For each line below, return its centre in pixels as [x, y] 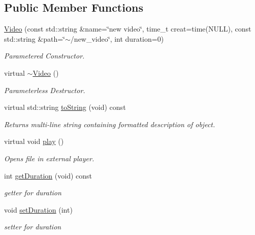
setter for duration [33, 227]
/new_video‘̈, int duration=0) [117, 38]
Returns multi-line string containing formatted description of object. [110, 124]
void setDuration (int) [38, 209]
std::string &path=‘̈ [35, 38]
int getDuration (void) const [48, 175]
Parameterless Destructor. [45, 90]
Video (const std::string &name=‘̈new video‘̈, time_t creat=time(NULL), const [128, 29]
